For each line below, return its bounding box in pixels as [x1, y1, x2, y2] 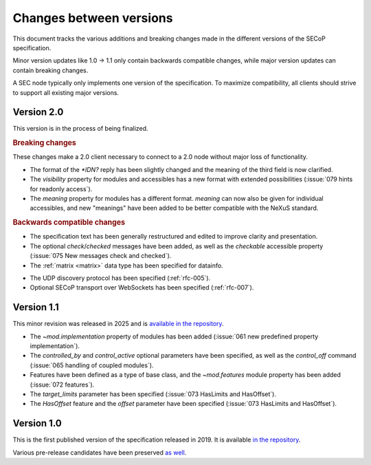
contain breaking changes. [12, 66, 89, 74]
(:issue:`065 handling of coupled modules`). [30, 361, 154, 369]
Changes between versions [12, 10, 173, 25]
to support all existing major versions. [12, 88, 120, 96]
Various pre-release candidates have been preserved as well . [12, 448, 187, 457]
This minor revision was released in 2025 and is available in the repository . [12, 320, 224, 328]
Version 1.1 [12, 301, 60, 313]
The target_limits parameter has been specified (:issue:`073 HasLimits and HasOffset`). [30, 390, 276, 398]
